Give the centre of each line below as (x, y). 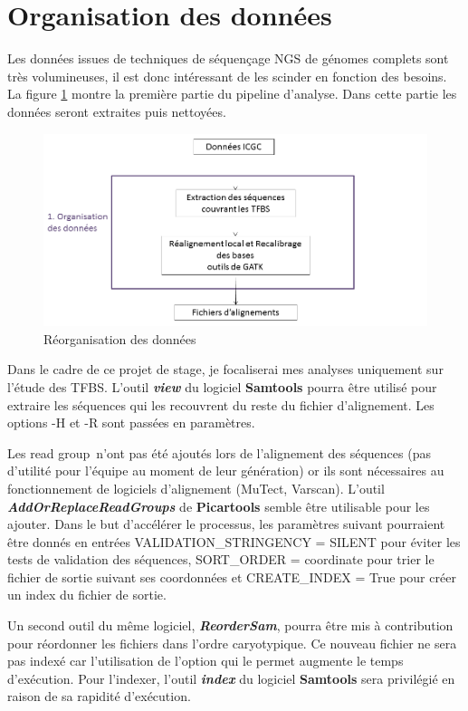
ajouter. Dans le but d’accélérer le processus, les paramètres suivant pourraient (226, 524)
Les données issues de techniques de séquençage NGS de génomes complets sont (228, 58)
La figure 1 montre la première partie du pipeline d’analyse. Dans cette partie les (232, 94)
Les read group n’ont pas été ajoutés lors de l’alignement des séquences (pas (219, 452)
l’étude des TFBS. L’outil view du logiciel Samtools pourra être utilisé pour (222, 386)
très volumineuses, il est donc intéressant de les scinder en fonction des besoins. (227, 76)
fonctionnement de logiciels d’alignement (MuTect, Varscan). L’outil (196, 488)
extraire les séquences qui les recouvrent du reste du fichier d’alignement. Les (221, 404)
